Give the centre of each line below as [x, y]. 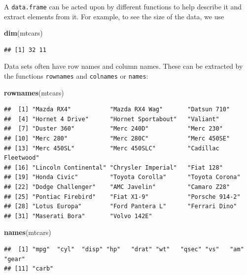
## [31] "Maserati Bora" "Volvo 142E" [78, 216]
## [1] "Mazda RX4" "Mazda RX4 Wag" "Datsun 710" [117, 110]
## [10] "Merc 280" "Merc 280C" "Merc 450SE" [117, 139]
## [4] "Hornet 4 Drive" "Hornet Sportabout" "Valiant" [112, 119]
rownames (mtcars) [34, 92]
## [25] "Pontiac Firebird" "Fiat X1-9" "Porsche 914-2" [122, 197]
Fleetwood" [22, 158]
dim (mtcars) [23, 33]
